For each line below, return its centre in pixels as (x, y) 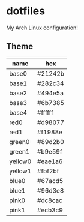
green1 (19, 151)
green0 (19, 142)
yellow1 (20, 171)
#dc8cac (50, 200)
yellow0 (20, 161)
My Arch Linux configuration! (42, 28)
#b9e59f (49, 151)
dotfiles (26, 11)
